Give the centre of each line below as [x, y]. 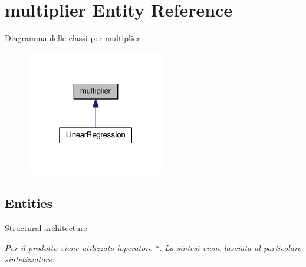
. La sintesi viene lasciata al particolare [230, 247]
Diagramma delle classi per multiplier [73, 38]
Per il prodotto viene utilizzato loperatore [78, 247]
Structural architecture [46, 228]
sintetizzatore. [30, 259]
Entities [29, 203]
